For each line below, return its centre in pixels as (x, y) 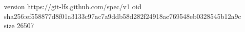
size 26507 (19, 25)
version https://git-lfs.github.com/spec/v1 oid (73, 6)
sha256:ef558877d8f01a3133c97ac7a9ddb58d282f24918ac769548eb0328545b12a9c (122, 16)
